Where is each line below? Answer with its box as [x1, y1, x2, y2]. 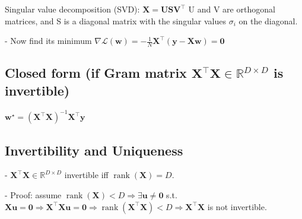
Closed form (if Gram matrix [5, 64, 187, 82]
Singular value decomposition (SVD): [5, 3, 140, 15]
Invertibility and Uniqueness [5, 141, 183, 159]
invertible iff [64, 169, 109, 181]
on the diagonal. [239, 14, 298, 27]
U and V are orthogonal [188, 3, 275, 15]
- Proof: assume [5, 188, 62, 201]
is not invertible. [207, 200, 267, 212]
